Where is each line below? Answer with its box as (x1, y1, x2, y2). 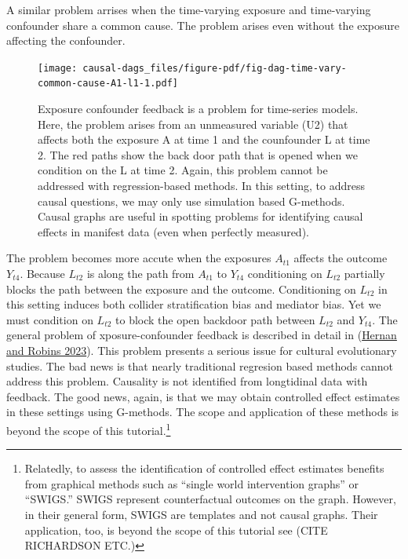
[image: (38, 62, 78, 74)
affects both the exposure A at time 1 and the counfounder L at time (38, 131, 370, 148)
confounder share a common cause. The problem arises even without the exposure (6, 16, 400, 33)
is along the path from (86, 265, 195, 282)
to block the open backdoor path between (115, 311, 315, 327)
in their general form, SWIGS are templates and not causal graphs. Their (24, 506, 378, 522)
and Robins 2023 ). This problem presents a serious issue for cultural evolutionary (6, 342, 397, 358)
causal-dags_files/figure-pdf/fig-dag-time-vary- (82, 62, 347, 74)
